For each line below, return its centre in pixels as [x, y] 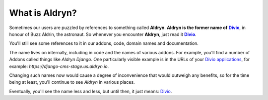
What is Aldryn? [43, 13]
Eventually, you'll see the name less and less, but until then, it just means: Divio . [91, 91]
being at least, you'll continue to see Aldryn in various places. [72, 82]
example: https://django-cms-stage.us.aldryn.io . [59, 66]
